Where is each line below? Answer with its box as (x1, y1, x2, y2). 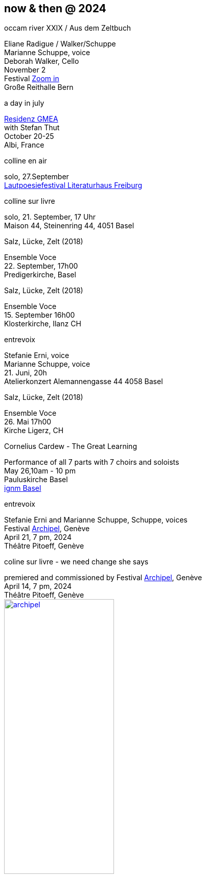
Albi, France (4, 140, 44, 150)
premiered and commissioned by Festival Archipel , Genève (4, 573, 202, 582)
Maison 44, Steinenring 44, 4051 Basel (4, 221, 134, 230)
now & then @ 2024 (4, 2, 106, 15)
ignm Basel (4, 484, 41, 493)
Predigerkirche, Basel (4, 270, 76, 279)
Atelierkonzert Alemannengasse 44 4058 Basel (4, 377, 163, 386)
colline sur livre (4, 197, 55, 206)
